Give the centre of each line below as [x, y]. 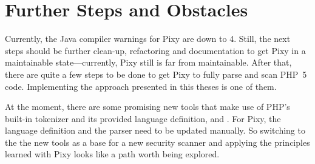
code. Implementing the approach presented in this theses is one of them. [141, 86]
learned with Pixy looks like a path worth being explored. [112, 154]
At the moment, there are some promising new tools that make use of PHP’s [147, 107]
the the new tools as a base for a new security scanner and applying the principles [157, 142]
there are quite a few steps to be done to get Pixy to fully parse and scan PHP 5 [156, 74]
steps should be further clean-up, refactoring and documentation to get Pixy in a [155, 50]
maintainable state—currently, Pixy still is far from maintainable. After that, [148, 62]
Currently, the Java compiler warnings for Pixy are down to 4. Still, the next [148, 39]
